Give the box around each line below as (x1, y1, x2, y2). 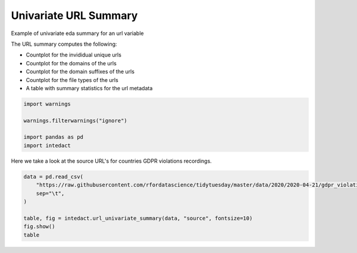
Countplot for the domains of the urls (26, 59, 117, 67)
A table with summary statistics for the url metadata (26, 84, 153, 91)
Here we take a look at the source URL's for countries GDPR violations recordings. (11, 157, 212, 165)
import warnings (23, 100, 71, 107)
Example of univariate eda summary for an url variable (11, 30, 144, 37)
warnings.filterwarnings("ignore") (23, 117, 127, 124)
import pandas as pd (23, 134, 83, 141)
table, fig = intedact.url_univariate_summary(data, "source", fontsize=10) (23, 214, 253, 222)
